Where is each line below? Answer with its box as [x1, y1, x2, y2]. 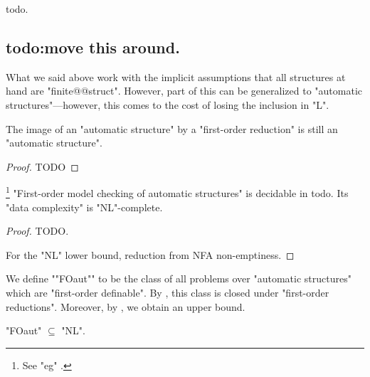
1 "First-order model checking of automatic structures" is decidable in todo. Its [6, 184, 349, 201]
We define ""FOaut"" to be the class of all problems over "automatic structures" [6, 271, 351, 286]
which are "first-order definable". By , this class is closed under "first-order [6, 285, 329, 299]
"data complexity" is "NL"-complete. [6, 199, 163, 214]
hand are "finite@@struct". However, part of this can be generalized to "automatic [6, 83, 363, 98]
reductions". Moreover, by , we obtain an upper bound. [6, 299, 245, 314]
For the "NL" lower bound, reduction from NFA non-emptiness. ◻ [6, 247, 295, 262]
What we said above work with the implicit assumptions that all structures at [6, 69, 346, 84]
